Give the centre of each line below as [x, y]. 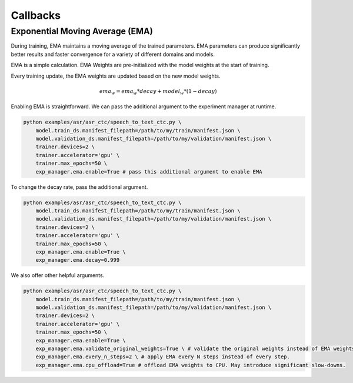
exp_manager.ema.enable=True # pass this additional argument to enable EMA [149, 171]
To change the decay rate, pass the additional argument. [79, 187]
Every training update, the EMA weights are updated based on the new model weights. [116, 76]
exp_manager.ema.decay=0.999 [78, 260]
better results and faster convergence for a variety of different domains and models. [113, 54]
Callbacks [36, 15]
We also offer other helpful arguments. [58, 275]
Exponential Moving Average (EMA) [82, 31]
